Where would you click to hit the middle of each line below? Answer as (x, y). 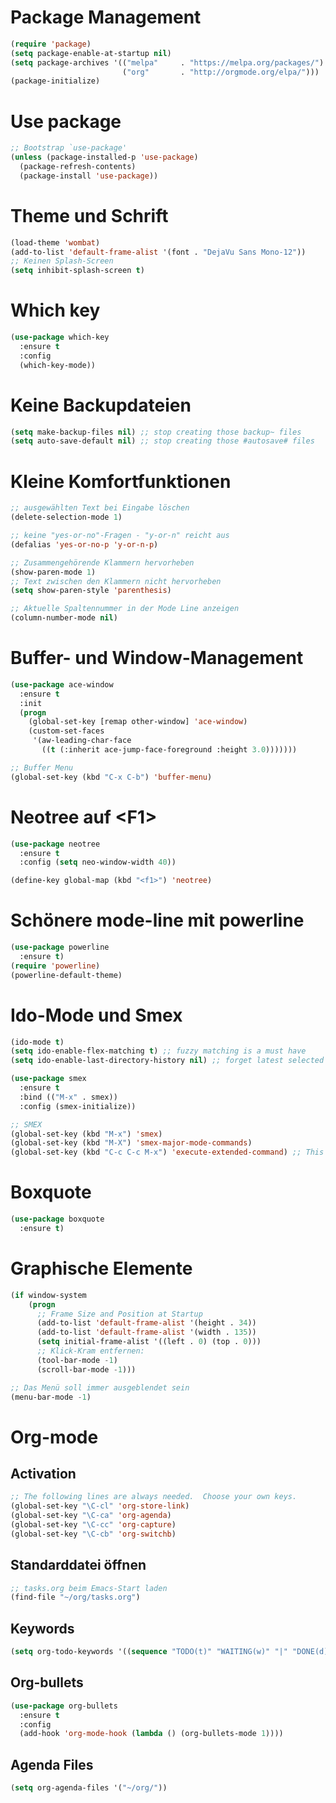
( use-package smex (48, 1079)
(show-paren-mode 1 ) (53, 572)
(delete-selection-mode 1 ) (66, 517)
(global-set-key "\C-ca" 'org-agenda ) (91, 1516)
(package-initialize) (55, 81)
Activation (43, 1473)
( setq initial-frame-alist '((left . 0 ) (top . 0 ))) (149, 1342)
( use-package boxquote (57, 1219)
